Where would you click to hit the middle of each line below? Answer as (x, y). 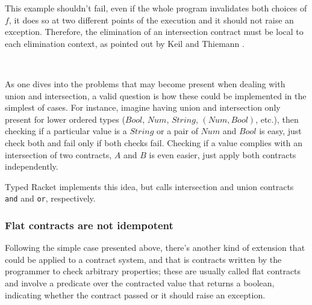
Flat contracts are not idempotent (89, 225)
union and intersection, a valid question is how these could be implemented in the (156, 95)
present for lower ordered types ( (65, 119)
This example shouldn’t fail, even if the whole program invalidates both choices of (156, 8)
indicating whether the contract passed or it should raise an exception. (135, 294)
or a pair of (177, 131)
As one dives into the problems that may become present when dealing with (145, 83)
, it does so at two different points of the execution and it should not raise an (151, 20)
